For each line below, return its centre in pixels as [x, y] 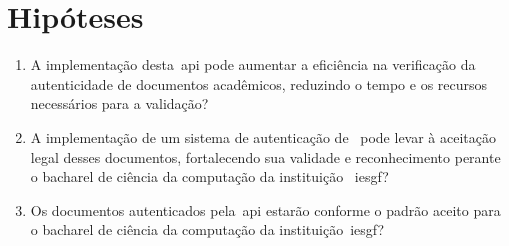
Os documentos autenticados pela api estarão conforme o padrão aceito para [265, 209]
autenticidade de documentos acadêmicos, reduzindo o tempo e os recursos [259, 83]
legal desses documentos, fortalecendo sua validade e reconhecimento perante [265, 156]
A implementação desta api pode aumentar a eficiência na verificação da [253, 64]
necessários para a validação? [119, 103]
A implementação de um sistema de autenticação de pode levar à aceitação [263, 136]
